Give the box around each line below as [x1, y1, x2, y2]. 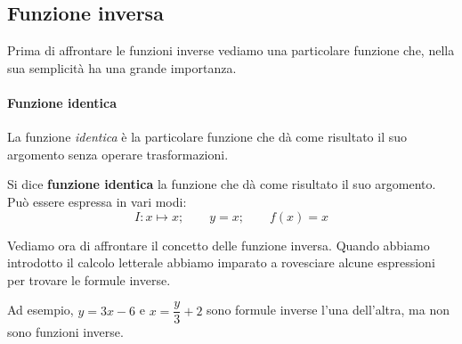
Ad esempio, [7, 300, 74, 319]
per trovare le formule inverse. [7, 270, 171, 289]
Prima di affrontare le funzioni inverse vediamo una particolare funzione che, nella [7, 41, 455, 60]
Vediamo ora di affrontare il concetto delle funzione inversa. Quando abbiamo [7, 235, 430, 254]
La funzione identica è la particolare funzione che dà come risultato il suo [7, 127, 407, 146]
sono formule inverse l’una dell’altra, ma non [207, 300, 450, 319]
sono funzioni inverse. [7, 323, 124, 341]
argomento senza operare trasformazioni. [7, 144, 229, 163]
